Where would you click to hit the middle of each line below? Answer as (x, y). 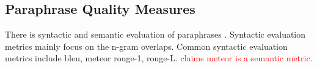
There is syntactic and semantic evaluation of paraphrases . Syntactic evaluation (155, 34)
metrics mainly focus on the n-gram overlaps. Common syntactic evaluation (146, 46)
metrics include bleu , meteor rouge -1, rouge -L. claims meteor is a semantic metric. (159, 58)
